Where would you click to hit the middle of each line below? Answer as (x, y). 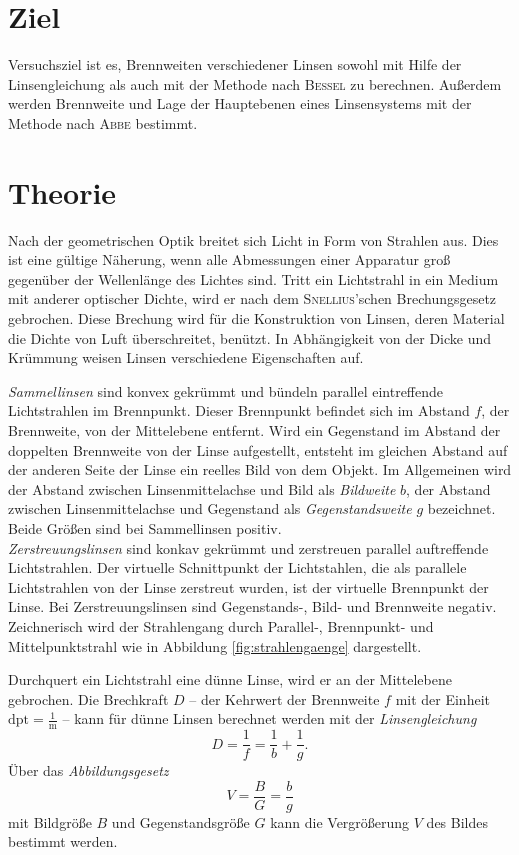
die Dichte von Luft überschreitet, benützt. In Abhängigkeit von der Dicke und (250, 337)
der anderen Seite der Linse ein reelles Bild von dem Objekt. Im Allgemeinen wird (260, 469)
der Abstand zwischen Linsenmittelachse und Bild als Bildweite (202, 488)
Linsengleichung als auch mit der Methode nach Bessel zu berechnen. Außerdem (255, 83)
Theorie (62, 191)
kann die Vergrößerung (340, 821)
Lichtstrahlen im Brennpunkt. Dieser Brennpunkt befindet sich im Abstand (239, 410)
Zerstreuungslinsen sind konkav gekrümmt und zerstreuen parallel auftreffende (248, 547)
